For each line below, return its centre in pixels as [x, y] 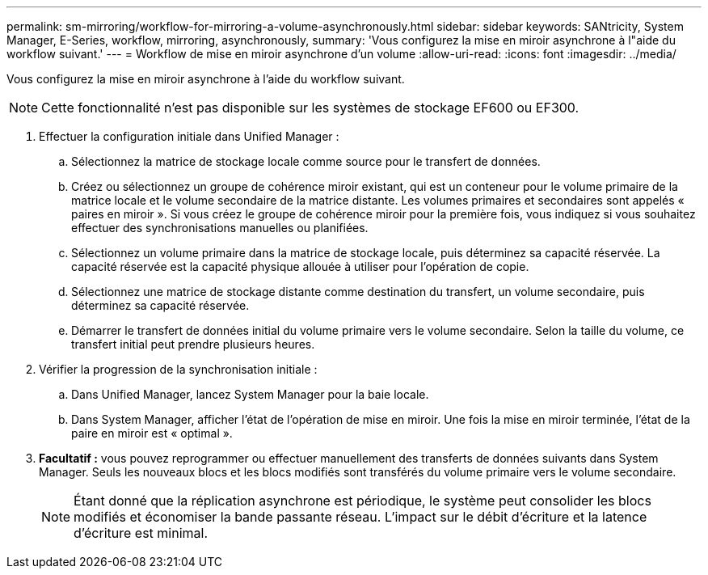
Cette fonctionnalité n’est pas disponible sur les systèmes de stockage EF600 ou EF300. [310, 108]
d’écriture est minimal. [141, 533]
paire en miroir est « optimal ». [152, 433]
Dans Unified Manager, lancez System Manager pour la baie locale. [250, 394]
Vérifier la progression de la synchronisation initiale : [178, 369]
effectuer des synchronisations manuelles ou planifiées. [220, 228]
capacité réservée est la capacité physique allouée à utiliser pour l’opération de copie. [300, 266]
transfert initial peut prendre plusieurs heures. [193, 344]
